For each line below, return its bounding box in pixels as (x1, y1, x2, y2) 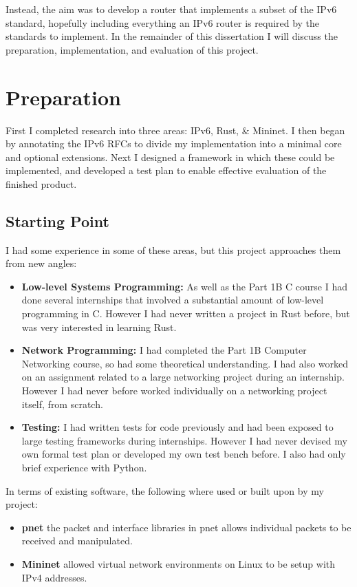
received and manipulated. (21, 533, 133, 548)
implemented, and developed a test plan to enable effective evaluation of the (6, 163, 327, 178)
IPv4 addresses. (21, 570, 87, 584)
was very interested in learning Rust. (21, 319, 177, 334)
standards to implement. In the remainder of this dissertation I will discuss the (6, 29, 338, 43)
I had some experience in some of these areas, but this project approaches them (6, 242, 341, 257)
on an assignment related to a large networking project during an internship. (21, 370, 345, 384)
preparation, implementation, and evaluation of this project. (6, 42, 259, 56)
